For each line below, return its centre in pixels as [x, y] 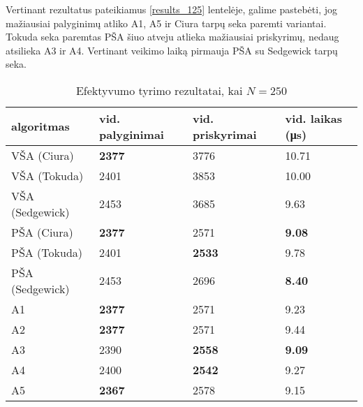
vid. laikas [313, 118]
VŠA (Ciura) [43, 155]
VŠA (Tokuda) [47, 175]
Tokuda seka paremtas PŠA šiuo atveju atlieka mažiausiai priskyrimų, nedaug [172, 37]
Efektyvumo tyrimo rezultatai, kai [159, 90]
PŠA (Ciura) [42, 232]
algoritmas [40, 126]
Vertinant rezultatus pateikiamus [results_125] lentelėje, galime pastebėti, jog [171, 9]
